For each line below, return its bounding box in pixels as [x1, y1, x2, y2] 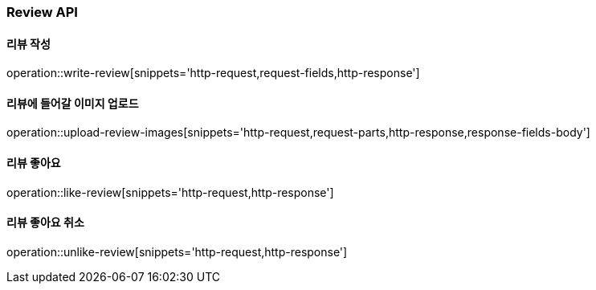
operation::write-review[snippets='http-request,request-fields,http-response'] [6, 66, 420, 80]
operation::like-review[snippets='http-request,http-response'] [6, 185, 334, 199]
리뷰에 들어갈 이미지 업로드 [6, 96, 139, 110]
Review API [6, 4, 78, 20]
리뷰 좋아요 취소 [6, 215, 84, 230]
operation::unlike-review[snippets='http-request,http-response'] [6, 244, 348, 259]
